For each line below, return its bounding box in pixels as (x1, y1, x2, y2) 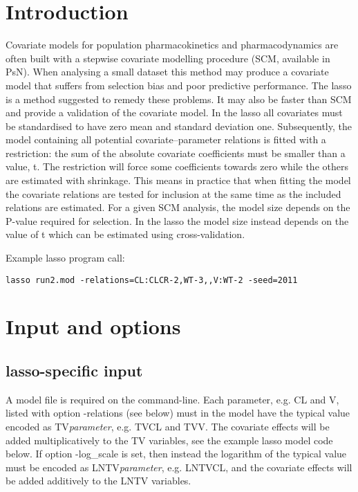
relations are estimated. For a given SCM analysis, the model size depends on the (6, 200, 350, 215)
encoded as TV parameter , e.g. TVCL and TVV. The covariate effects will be (6, 419, 330, 434)
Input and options (6, 312, 181, 340)
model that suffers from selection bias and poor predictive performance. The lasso (6, 78, 352, 92)
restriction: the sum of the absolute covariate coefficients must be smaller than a (6, 145, 346, 160)
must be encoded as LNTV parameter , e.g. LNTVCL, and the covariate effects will (6, 459, 352, 474)
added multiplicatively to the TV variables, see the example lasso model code (6, 432, 333, 447)
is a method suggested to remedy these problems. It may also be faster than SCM (6, 91, 352, 106)
